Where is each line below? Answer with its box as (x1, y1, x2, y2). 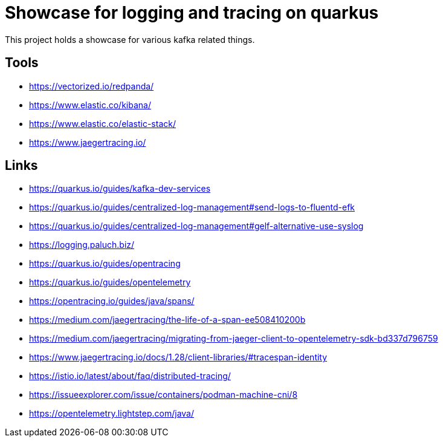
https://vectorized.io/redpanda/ (29, 80, 154, 91)
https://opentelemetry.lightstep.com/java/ (29, 408, 195, 419)
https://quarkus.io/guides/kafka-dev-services (29, 183, 211, 194)
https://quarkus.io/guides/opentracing (29, 258, 181, 269)
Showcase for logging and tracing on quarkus (5, 2, 379, 23)
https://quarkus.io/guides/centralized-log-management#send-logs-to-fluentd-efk (29, 202, 355, 213)
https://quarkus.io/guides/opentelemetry (29, 277, 191, 288)
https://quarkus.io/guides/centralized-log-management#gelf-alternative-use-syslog (29, 221, 364, 232)
